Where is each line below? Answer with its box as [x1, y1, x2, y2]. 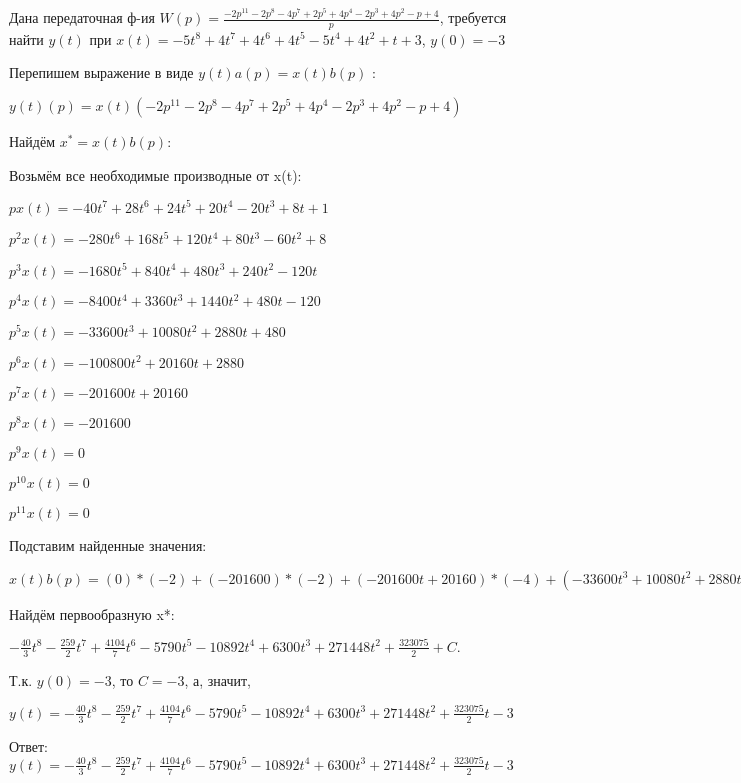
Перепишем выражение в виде [9, 62, 194, 83]
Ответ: [9, 735, 48, 756]
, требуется [439, 7, 507, 27]
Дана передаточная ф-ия [9, 7, 155, 27]
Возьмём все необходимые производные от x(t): [9, 164, 302, 185]
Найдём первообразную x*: [9, 603, 175, 624]
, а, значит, [184, 669, 251, 690]
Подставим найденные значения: [9, 535, 207, 556]
